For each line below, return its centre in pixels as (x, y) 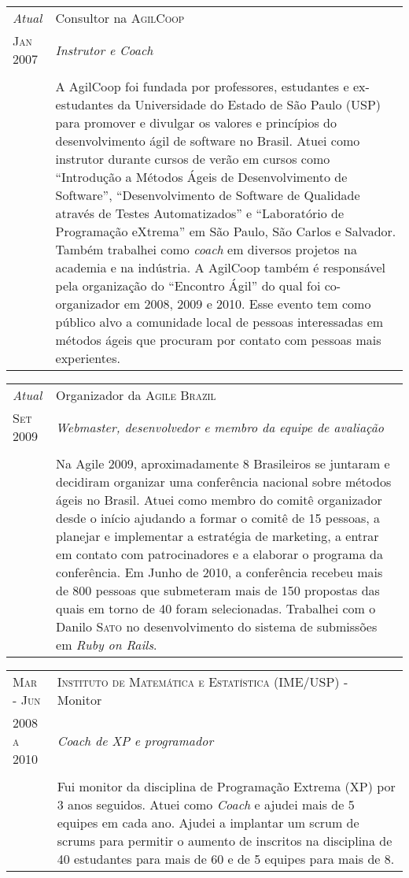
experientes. (88, 358)
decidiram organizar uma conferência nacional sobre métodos (224, 482)
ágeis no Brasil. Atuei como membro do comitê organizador (219, 500)
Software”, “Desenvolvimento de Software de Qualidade (208, 195)
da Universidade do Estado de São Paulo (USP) (249, 104)
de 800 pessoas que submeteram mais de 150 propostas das (218, 590)
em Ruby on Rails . (107, 645)
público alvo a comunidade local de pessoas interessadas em (219, 322)
